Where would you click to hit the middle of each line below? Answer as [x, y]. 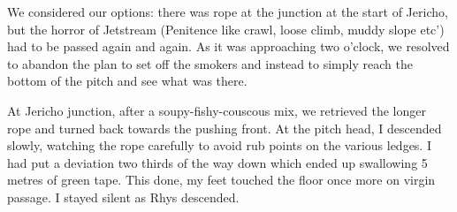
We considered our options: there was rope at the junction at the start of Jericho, [228, 11]
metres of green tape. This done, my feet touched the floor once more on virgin [221, 180]
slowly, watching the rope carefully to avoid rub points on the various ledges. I [219, 145]
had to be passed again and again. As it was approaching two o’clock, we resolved [228, 46]
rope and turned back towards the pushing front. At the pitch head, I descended [225, 128]
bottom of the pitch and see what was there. [127, 81]
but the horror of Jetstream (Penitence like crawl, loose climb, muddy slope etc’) [226, 29]
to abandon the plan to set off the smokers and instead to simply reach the [210, 63]
